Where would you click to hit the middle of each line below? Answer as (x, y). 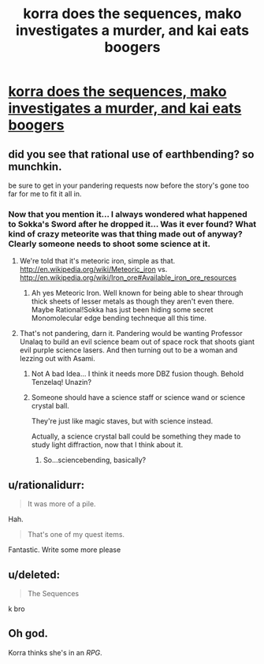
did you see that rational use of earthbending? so (131, 154)
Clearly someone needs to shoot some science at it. (110, 244)
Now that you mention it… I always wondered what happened (128, 214)
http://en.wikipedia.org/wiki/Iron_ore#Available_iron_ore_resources (128, 278)
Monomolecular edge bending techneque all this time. (119, 318)
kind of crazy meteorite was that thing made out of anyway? (125, 233)
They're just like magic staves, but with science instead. (122, 421)
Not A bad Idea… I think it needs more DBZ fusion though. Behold (138, 374)
